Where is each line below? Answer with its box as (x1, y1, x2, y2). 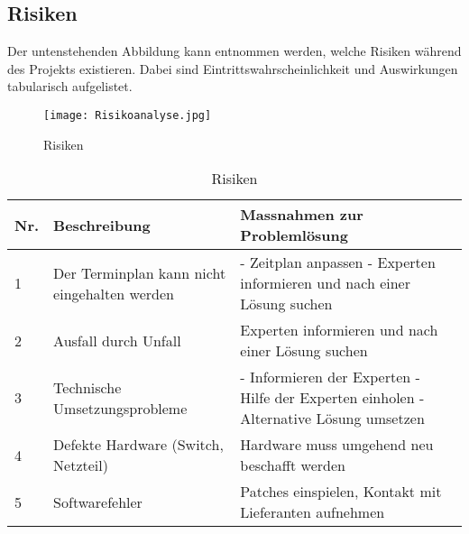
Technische (53, 376, 122, 398)
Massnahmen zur (240, 204, 363, 226)
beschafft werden (240, 455, 345, 476)
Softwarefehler (53, 491, 143, 512)
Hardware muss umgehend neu (240, 434, 434, 456)
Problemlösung (240, 225, 349, 246)
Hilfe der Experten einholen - (240, 387, 425, 409)
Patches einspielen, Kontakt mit (240, 481, 442, 502)
